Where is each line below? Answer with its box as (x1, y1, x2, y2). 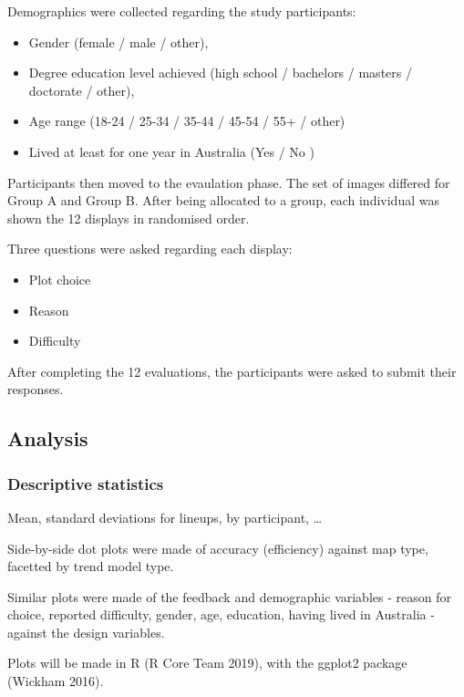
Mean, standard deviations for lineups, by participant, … (7, 507, 323, 526)
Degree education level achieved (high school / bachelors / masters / (28, 63, 412, 82)
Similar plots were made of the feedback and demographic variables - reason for (7, 587, 451, 606)
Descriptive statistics (7, 472, 164, 494)
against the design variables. (7, 622, 165, 641)
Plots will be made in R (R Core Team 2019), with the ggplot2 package (7, 653, 407, 672)
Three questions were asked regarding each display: (7, 239, 293, 258)
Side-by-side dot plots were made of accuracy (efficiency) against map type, (7, 538, 428, 557)
